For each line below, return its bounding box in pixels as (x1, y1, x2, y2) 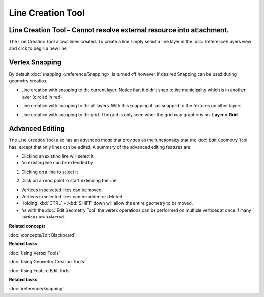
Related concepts (9, 223, 46, 229)
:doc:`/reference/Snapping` (9, 286, 64, 292)
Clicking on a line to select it (21, 169, 78, 175)
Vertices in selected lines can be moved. (21, 187, 103, 193)
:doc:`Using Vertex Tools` (9, 250, 61, 256)
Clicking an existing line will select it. (21, 153, 95, 158)
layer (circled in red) (21, 94, 62, 99)
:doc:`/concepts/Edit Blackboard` (9, 232, 76, 238)
